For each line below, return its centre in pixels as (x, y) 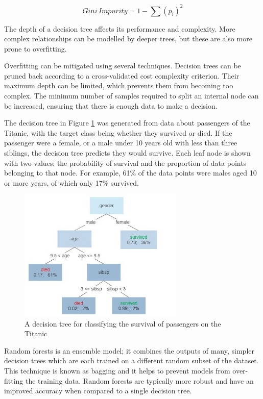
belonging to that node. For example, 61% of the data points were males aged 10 (130, 173)
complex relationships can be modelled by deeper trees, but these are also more (128, 39)
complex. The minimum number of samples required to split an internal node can (131, 96)
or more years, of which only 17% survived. (71, 182)
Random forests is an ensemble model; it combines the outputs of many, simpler (129, 350)
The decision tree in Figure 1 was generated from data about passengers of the (127, 123)
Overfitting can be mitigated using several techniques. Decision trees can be (123, 66)
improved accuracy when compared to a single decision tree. (98, 391)
